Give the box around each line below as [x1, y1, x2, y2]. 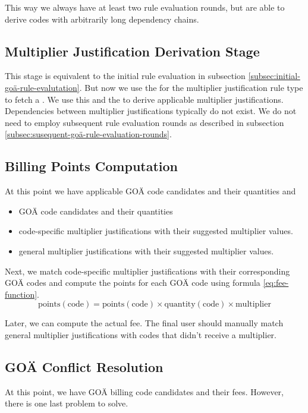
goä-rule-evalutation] [5, 81, 80, 93]
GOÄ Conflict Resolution [5, 357, 164, 376]
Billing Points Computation [5, 157, 178, 175]
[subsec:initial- [248, 70, 300, 82]
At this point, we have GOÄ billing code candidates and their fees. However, [5, 385, 284, 398]
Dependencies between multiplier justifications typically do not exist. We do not [5, 105, 297, 117]
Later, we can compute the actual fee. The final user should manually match [5, 317, 284, 329]
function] [5, 288, 37, 300]
